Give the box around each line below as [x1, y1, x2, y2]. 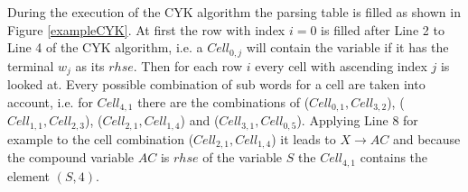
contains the [360, 148, 428, 167]
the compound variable [7, 148, 135, 167]
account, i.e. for [7, 92, 93, 111]
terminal [7, 56, 54, 75]
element [7, 166, 51, 185]
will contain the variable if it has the [246, 38, 449, 57]
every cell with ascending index [255, 56, 427, 75]
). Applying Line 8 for [296, 111, 418, 130]
